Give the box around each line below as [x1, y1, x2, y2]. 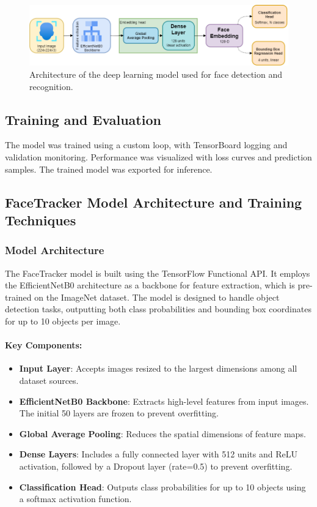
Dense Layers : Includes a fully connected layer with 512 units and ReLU [19, 448, 297, 460]
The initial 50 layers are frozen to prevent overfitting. [19, 407, 219, 419]
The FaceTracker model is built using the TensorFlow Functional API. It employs [5, 266, 310, 279]
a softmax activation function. [19, 492, 132, 505]
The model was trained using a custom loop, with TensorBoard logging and [5, 138, 288, 151]
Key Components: [5, 339, 82, 351]
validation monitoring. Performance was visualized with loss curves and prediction [5, 151, 312, 163]
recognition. [29, 80, 73, 92]
